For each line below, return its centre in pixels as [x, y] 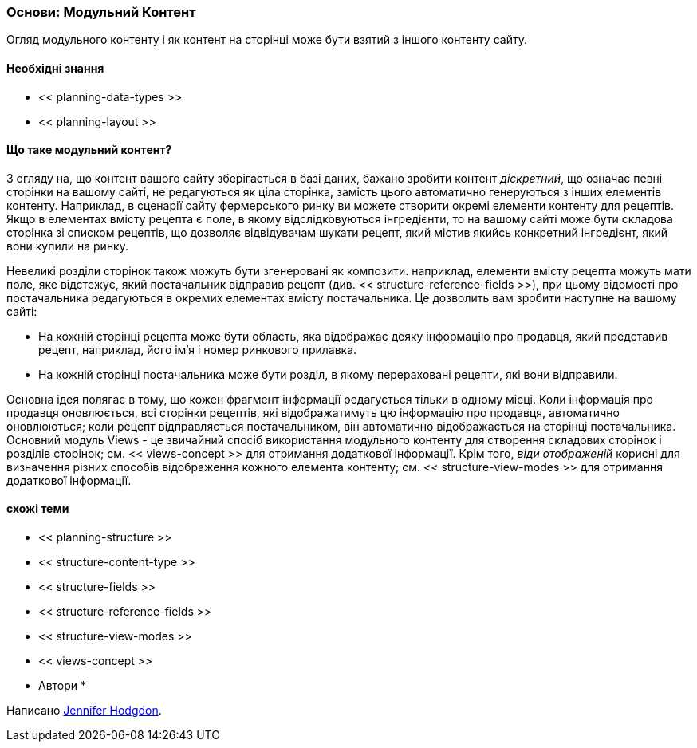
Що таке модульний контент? [89, 150]
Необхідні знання [55, 68]
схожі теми [38, 509]
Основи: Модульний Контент [101, 12]
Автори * [63, 686]
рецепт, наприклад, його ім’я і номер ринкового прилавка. [198, 349]
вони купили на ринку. [67, 246]
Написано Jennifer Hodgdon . [84, 711]
